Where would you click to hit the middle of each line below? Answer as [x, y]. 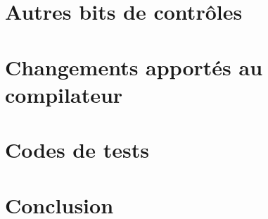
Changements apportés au [134, 67]
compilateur [64, 94]
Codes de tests [77, 150]
